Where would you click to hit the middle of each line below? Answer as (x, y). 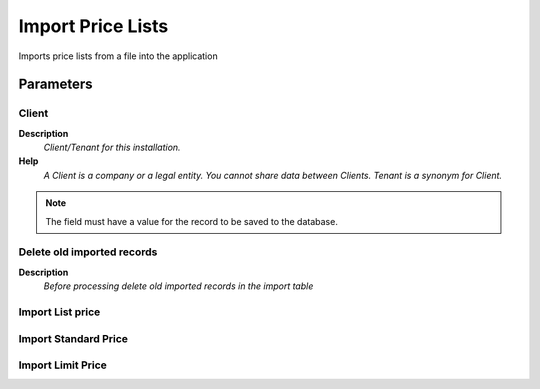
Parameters (55, 84)
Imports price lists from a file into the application (118, 56)
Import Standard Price (73, 338)
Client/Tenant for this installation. (112, 147)
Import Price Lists (93, 26)
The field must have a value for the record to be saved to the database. (192, 221)
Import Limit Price (62, 365)
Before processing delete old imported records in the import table (178, 286)
